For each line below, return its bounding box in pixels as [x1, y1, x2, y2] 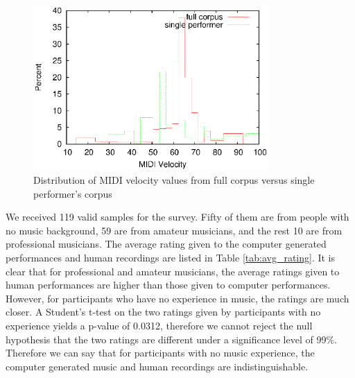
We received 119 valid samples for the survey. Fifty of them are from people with [6, 209, 349, 224]
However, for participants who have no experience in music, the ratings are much [6, 291, 349, 305]
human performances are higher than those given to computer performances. [6, 277, 331, 292]
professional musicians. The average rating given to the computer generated [6, 237, 327, 251]
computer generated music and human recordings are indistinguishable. [6, 359, 309, 373]
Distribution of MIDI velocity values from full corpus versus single [33, 172, 315, 187]
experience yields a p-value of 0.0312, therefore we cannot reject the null [6, 318, 313, 332]
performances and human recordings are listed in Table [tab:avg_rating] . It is [6, 250, 336, 264]
